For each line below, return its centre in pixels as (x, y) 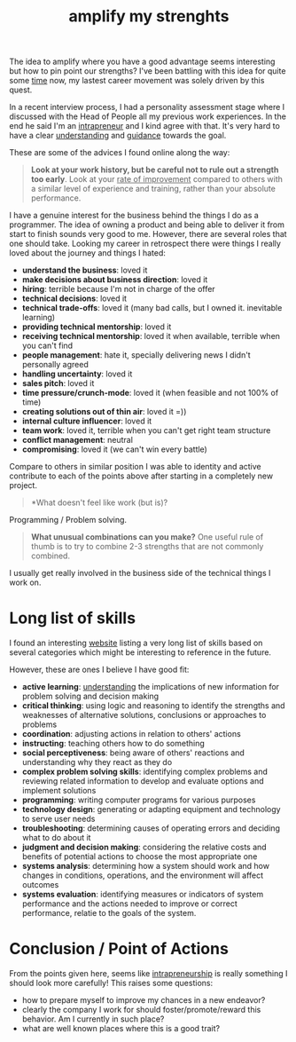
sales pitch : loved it (58, 383)
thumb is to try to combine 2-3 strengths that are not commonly (147, 547)
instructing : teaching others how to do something (113, 744)
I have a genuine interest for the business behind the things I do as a (134, 216)
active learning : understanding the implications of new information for (151, 687)
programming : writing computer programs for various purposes (139, 800)
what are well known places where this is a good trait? (121, 1029)
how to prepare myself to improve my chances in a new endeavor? (144, 1000)
